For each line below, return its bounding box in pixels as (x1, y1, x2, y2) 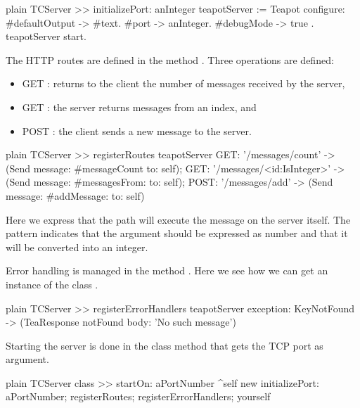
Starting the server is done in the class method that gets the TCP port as (6, 338, 323, 352)
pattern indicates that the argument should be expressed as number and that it (6, 226, 348, 241)
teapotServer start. (6, 29, 86, 44)
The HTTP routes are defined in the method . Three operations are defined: (6, 52, 334, 67)
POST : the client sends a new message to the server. (22, 123, 252, 138)
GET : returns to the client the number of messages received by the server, (22, 76, 345, 91)
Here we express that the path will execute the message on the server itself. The (6, 212, 351, 227)
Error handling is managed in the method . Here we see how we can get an (6, 263, 328, 278)
